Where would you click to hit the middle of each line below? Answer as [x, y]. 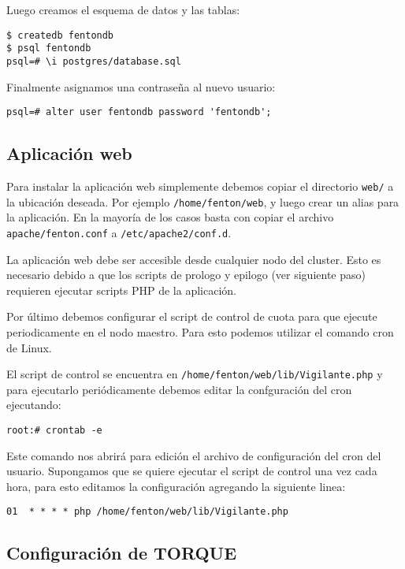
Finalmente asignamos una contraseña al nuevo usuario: [141, 86]
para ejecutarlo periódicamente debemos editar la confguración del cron [179, 389]
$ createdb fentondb [60, 35]
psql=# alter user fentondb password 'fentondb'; [139, 112]
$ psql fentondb [49, 48]
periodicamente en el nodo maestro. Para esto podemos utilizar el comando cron [200, 331]
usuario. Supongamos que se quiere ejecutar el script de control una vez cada [192, 471]
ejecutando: [34, 405]
